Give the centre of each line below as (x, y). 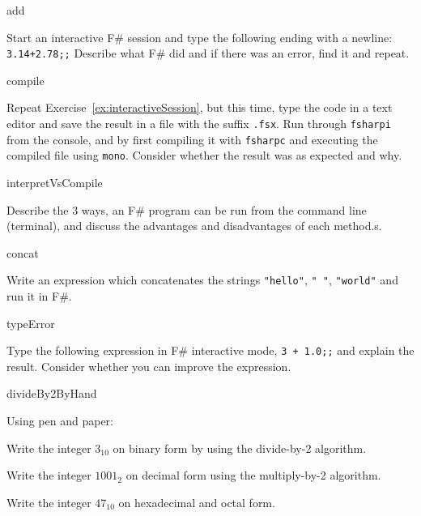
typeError (31, 323)
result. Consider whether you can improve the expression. (149, 366)
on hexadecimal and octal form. (197, 502)
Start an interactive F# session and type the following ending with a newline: (200, 37)
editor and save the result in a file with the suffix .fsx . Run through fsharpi (199, 124)
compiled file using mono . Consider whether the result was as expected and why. (204, 155)
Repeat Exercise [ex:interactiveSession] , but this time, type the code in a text (200, 107)
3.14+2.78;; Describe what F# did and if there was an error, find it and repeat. (208, 53)
